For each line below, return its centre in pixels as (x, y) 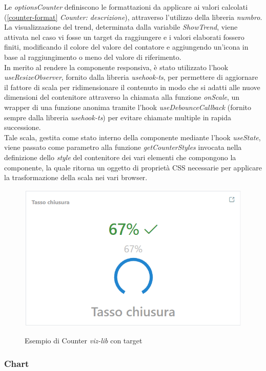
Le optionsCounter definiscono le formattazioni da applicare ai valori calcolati (126, 7)
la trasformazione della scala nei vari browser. (76, 177)
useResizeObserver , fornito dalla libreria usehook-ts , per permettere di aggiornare (131, 77)
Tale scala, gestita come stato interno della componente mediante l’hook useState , (132, 137)
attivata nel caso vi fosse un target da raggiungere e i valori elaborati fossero (124, 37)
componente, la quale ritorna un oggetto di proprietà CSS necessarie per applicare (133, 167)
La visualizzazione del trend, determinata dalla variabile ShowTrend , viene (121, 27)
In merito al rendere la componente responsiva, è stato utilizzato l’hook (116, 67)
